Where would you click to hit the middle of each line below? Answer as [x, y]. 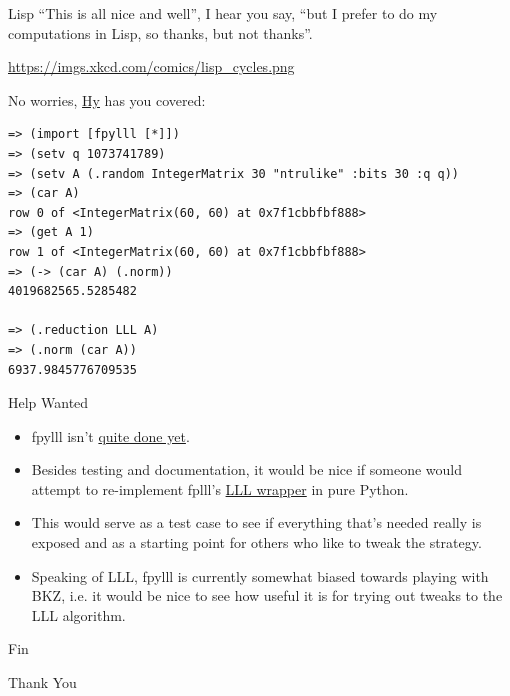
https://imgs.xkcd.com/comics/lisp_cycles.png [151, 66]
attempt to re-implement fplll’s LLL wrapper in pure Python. [220, 488]
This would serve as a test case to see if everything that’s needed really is [256, 522]
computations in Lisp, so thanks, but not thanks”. [160, 32]
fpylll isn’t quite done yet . [110, 435]
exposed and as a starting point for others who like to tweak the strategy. [256, 542]
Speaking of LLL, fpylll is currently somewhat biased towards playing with [260, 575]
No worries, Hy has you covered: [107, 99]
